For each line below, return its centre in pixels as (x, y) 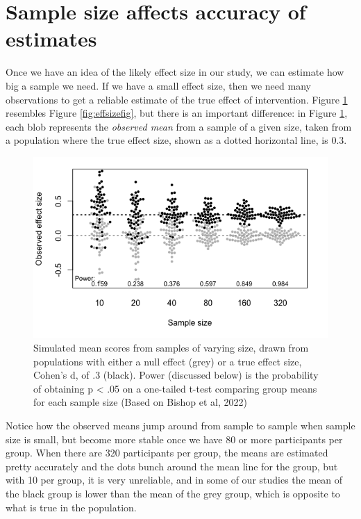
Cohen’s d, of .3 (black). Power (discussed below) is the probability (176, 375)
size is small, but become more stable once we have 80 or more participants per (174, 439)
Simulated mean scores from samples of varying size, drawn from (171, 347)
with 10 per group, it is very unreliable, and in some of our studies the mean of (174, 480)
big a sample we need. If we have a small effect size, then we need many (158, 85)
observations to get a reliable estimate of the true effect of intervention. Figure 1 (177, 99)
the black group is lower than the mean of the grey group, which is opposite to (173, 493)
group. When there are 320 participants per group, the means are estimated (167, 453)
